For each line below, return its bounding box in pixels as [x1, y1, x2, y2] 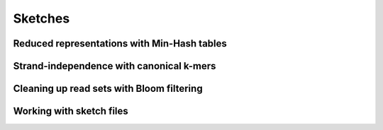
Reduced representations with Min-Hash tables [13, 37, 227, 49]
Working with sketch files [13, 105, 129, 117]
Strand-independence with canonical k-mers [13, 60, 216, 72]
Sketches [13, 11, 70, 26]
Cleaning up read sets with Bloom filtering [13, 83, 203, 95]
